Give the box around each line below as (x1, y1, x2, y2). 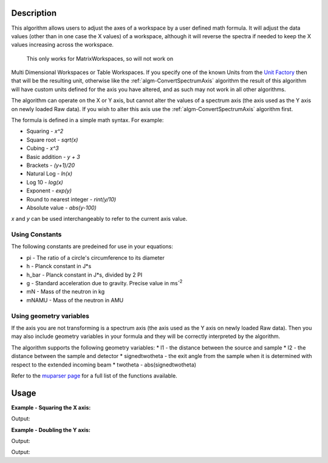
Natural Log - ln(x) (26, 170, 73, 177)
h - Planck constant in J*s (26, 263, 92, 270)
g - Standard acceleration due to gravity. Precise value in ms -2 (26, 279, 183, 287)
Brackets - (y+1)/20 (26, 161, 75, 169)
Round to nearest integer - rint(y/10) (26, 195, 117, 203)
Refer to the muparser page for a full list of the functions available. (11, 372, 177, 379)
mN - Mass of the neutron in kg (26, 288, 105, 296)
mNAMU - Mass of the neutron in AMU (26, 296, 124, 303)
